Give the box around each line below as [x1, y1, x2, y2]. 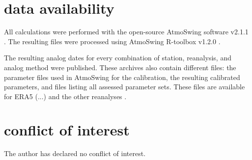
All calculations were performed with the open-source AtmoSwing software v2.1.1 [4, 27, 249, 37]
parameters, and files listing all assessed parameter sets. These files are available [4, 81, 245, 92]
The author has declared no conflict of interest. [4, 148, 146, 159]
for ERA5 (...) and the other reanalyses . [4, 91, 127, 101]
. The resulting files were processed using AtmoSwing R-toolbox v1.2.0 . [4, 36, 221, 46]
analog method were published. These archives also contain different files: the [4, 62, 236, 72]
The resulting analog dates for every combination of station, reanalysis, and [4, 53, 231, 63]
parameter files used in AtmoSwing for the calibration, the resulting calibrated [4, 72, 240, 82]
